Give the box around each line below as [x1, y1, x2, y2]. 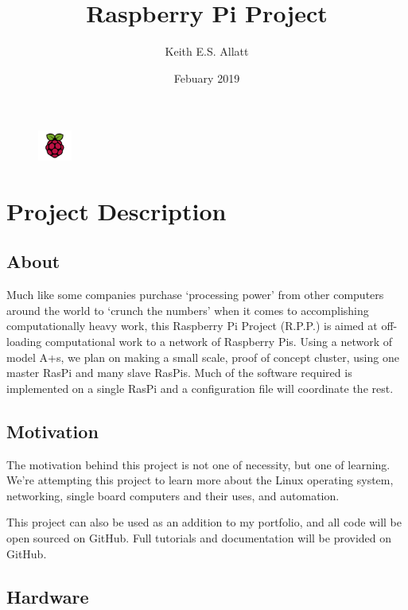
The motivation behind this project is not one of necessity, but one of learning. [6, 456, 391, 472]
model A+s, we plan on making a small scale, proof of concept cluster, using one [6, 348, 399, 365]
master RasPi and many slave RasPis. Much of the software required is [6, 364, 352, 381]
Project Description [6, 194, 227, 227]
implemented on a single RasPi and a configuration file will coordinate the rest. [6, 379, 394, 396]
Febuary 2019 [173, 69, 240, 86]
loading [6, 332, 42, 349]
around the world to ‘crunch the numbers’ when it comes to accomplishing [6, 301, 369, 318]
